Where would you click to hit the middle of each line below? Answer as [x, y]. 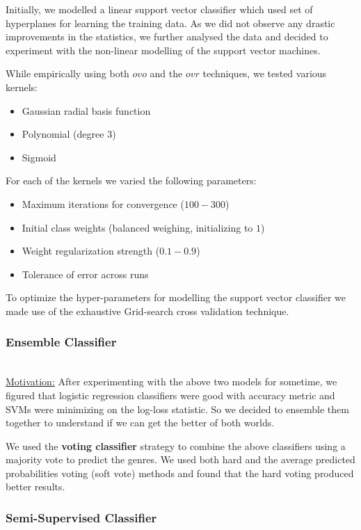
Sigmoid [39, 157]
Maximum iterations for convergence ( [103, 203]
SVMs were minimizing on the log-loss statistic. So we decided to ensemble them [177, 409]
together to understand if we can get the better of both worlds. [140, 423]
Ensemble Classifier [61, 342]
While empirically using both [67, 73]
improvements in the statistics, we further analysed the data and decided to [167, 37]
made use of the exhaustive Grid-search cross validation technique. [147, 311]
